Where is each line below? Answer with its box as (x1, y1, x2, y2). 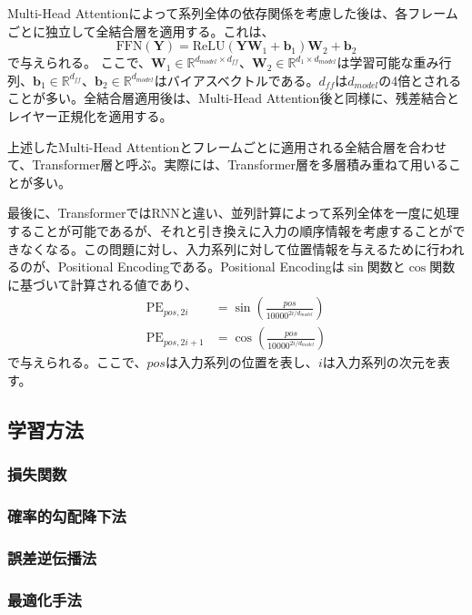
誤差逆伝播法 (7, 546, 97, 569)
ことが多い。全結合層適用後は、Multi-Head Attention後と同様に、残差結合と (7, 88, 459, 108)
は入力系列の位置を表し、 (165, 353, 318, 372)
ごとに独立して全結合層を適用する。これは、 (7, 21, 275, 40)
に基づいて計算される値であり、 (7, 274, 197, 293)
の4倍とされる (378, 70, 462, 89)
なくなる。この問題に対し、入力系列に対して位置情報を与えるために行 (19, 239, 440, 258)
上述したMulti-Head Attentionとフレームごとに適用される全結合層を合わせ (7, 137, 447, 156)
